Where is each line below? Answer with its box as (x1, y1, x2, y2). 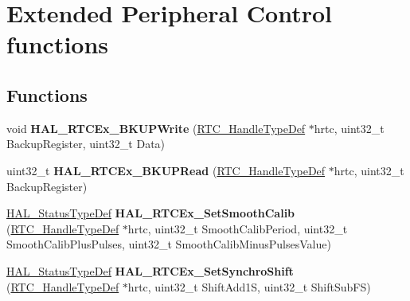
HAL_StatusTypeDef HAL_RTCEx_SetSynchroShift (6, 262, 294, 279)
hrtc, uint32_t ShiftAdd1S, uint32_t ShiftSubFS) (127, 278, 371, 295)
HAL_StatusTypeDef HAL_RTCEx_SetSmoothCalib (6, 205, 295, 221)
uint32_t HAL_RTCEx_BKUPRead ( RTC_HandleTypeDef (6, 162, 326, 178)
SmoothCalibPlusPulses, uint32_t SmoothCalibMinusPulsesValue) (6, 236, 331, 252)
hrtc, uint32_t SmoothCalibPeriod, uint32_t (127, 220, 348, 236)
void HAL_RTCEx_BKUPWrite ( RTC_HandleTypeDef (6, 119, 306, 136)
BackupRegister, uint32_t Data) (6, 135, 166, 152)
